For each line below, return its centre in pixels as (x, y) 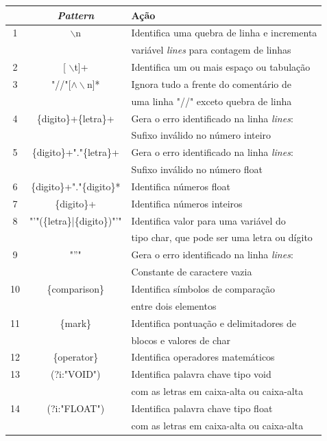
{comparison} (75, 289)
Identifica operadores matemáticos (203, 357)
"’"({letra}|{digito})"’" (76, 220)
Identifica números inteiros (187, 203)
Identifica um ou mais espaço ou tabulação (221, 67)
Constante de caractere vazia (192, 272)
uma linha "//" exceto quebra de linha (211, 101)
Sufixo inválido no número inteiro (201, 135)
